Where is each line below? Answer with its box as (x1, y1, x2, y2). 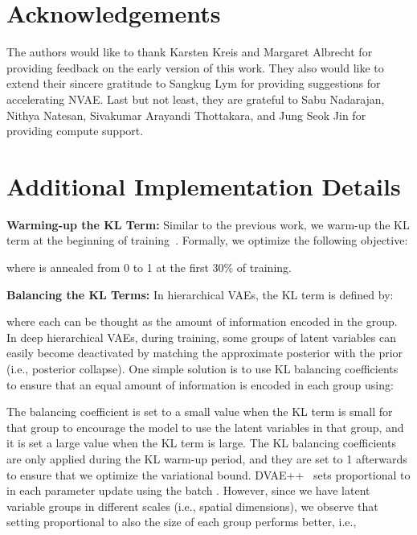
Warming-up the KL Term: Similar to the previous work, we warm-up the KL (6, 216, 410, 233)
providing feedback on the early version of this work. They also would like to (6, 59, 384, 76)
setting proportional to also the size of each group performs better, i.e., (6, 513, 357, 530)
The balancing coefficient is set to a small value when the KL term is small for (6, 403, 393, 420)
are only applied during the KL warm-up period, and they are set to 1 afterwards (6, 450, 407, 467)
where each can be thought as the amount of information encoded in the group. (6, 313, 398, 330)
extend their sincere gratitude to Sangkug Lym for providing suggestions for (6, 75, 381, 92)
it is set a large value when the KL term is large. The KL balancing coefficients (6, 434, 396, 451)
